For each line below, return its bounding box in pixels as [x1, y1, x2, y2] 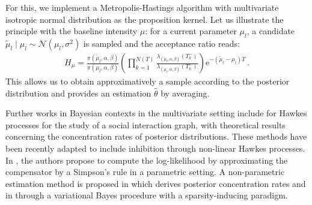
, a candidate [246, 25, 295, 37]
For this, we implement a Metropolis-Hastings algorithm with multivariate [5, 1, 279, 13]
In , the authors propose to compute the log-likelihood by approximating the [5, 153, 288, 166]
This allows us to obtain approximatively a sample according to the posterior [5, 75, 290, 88]
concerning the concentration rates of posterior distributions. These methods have [5, 130, 307, 143]
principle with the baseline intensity [5, 25, 138, 37]
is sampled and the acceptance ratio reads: [83, 37, 240, 49]
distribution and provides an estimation [5, 86, 151, 99]
